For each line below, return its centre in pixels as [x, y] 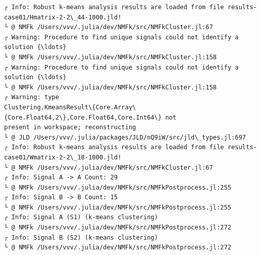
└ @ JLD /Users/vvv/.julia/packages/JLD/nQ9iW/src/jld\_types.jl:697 [125, 137]
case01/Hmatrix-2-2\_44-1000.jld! [63, 17]
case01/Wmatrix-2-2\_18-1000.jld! [63, 157]
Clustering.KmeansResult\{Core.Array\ [70, 107]
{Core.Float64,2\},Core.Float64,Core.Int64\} [83, 117]
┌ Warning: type [32, 97]
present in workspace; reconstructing [70, 127]
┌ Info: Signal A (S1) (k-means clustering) [81, 217]
